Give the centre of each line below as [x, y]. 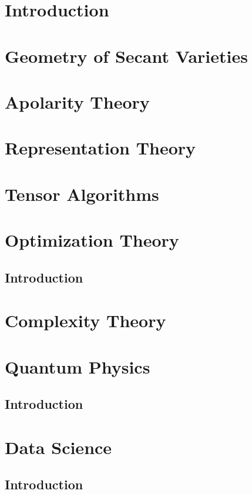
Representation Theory [100, 148]
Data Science [58, 447]
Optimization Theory [92, 240]
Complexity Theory [85, 320]
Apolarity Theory [77, 101]
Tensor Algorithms [82, 194]
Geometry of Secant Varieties [126, 56]
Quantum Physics [78, 366]
